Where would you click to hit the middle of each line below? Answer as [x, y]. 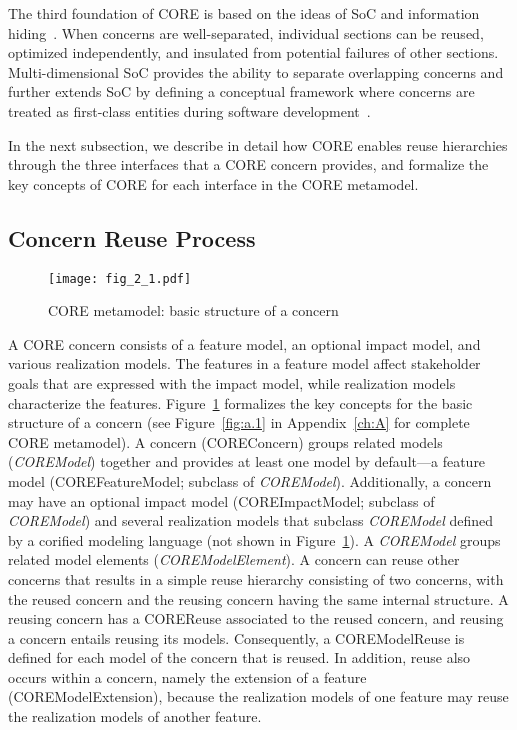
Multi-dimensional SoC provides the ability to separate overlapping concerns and [256, 71]
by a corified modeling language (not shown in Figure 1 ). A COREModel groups [254, 539]
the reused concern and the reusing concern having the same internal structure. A [258, 598]
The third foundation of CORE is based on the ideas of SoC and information [244, 13]
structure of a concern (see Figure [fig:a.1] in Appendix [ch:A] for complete [239, 422]
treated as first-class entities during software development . [189, 110]
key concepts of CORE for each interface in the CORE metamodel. [213, 183]
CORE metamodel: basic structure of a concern [193, 310]
